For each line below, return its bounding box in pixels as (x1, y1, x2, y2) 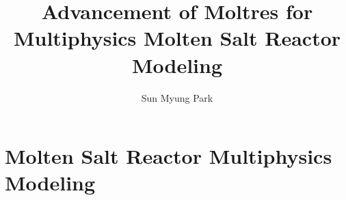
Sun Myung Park (141, 90, 213, 104)
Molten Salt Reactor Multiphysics (5, 142, 332, 170)
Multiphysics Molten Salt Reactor (13, 24, 341, 52)
